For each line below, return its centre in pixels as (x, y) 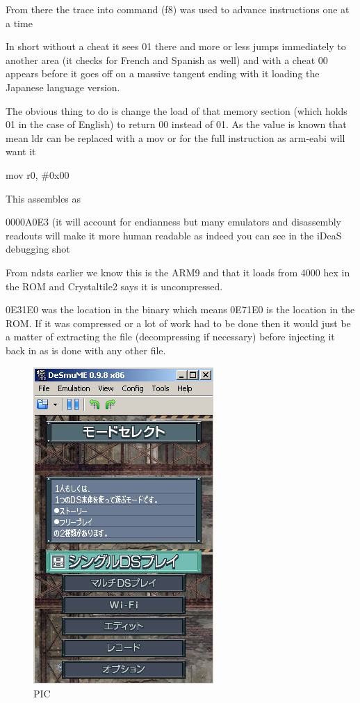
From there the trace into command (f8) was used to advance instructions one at (178, 9)
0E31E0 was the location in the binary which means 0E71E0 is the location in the (180, 309)
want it (21, 151)
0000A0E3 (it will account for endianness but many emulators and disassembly (173, 222)
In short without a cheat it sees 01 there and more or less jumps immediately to (176, 46)
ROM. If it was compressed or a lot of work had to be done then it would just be (178, 323)
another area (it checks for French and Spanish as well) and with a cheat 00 (167, 60)
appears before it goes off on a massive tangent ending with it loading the (163, 73)
